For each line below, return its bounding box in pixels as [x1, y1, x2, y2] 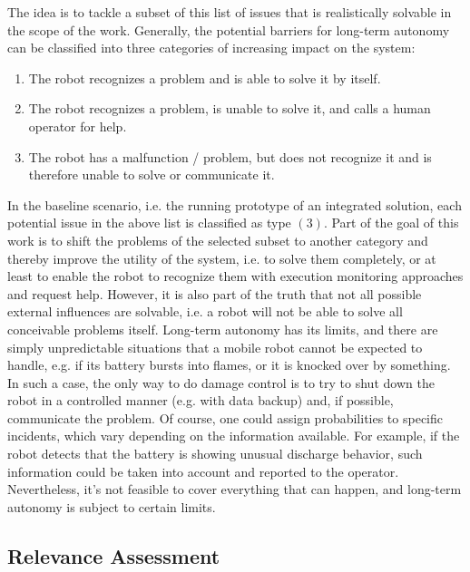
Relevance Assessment [7, 541, 220, 569]
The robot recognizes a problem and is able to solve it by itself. [28, 68, 381, 87]
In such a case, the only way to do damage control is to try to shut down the [7, 373, 435, 392]
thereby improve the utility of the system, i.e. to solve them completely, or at [7, 248, 436, 267]
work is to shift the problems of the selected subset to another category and [7, 230, 428, 249]
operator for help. [28, 116, 127, 135]
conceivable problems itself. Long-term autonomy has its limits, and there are [7, 319, 438, 338]
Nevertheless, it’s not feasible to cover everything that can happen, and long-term [7, 480, 462, 499]
